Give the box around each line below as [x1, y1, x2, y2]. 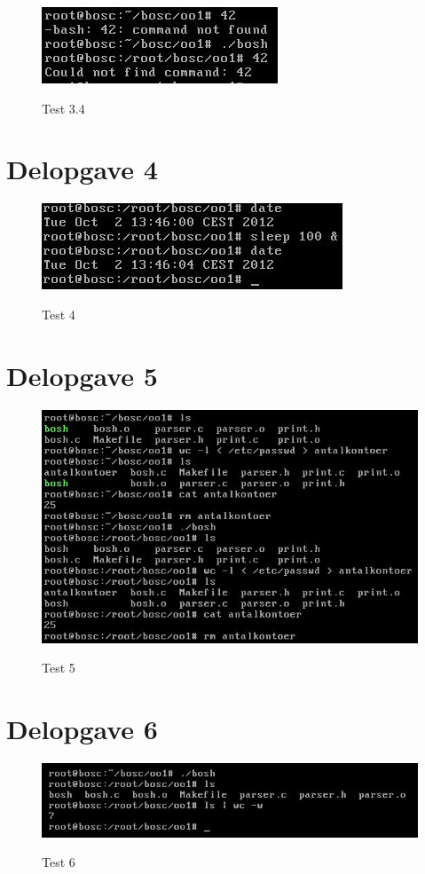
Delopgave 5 [6, 357, 158, 393]
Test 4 [42, 304, 75, 323]
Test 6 [42, 853, 75, 871]
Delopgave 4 [6, 151, 158, 187]
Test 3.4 [42, 98, 85, 117]
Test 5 [42, 658, 75, 677]
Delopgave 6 [6, 711, 158, 747]
